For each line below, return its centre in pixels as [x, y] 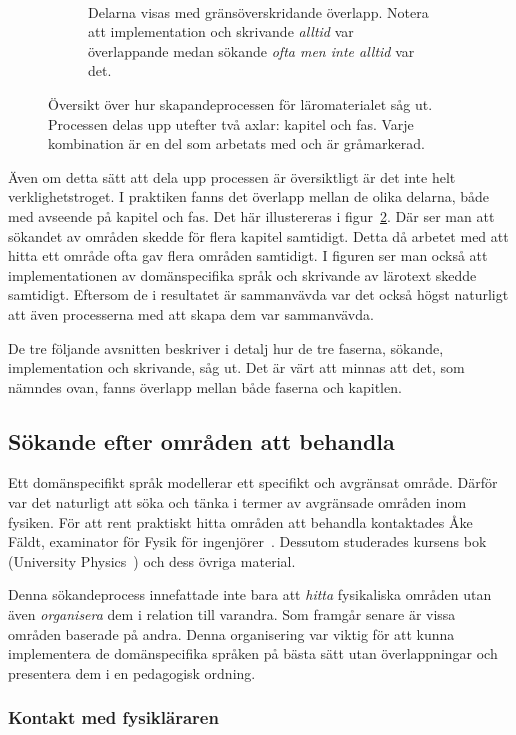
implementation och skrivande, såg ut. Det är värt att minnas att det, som [236, 367]
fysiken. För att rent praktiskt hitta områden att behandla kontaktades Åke [240, 521]
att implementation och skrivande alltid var [221, 31]
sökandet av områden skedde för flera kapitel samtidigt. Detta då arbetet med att [258, 235]
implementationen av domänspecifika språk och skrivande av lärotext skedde [242, 274]
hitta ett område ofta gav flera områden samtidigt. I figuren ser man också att [248, 255]
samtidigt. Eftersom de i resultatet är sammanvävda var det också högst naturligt [258, 294]
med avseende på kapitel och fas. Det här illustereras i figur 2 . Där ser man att [251, 215]
